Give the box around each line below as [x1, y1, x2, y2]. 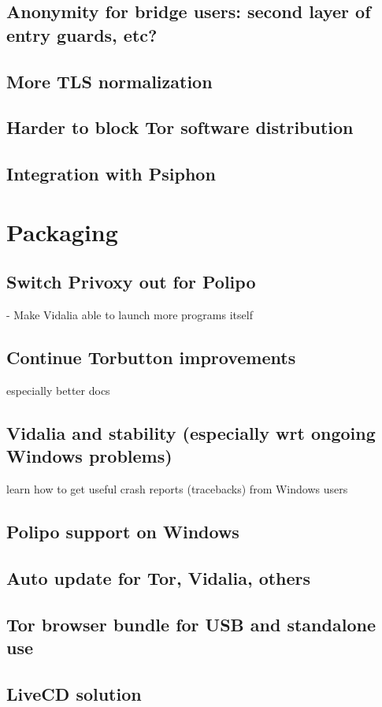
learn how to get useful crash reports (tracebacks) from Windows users [6, 481, 348, 497]
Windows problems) [6, 444, 172, 468]
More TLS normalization [6, 69, 213, 93]
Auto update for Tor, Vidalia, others [6, 565, 311, 590]
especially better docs [6, 381, 110, 398]
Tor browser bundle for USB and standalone [6, 612, 376, 636]
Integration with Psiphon [6, 162, 216, 186]
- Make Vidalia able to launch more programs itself [6, 307, 253, 323]
